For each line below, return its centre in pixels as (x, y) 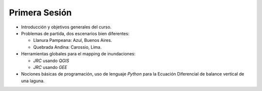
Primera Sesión (41, 13)
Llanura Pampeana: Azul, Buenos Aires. (73, 40)
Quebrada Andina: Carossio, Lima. (67, 47)
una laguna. (33, 81)
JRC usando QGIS (51, 61)
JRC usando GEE (50, 67)
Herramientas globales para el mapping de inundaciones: (78, 54)
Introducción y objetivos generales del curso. (66, 27)
